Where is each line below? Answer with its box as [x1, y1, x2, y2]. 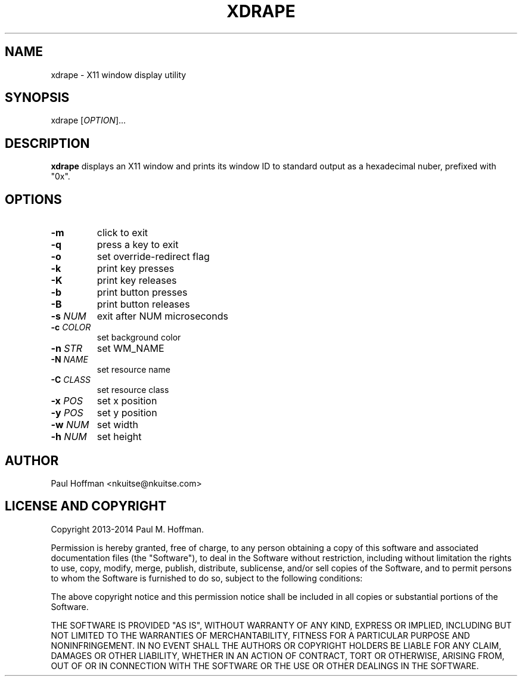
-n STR [51, 342, 83, 355]
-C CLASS [51, 374, 91, 385]
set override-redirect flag [97, 250, 210, 263]
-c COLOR [51, 322, 91, 333]
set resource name [97, 364, 170, 375]
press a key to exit [97, 239, 179, 251]
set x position [97, 395, 157, 407]
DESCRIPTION [5, 135, 90, 151]
